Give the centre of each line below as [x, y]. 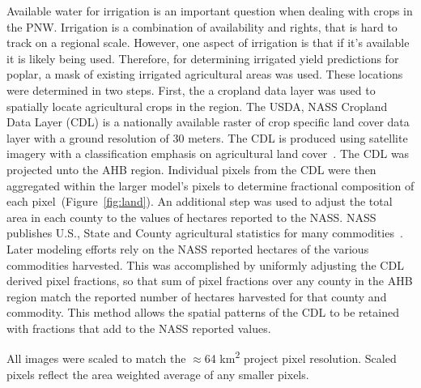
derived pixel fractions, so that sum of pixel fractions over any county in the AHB [210, 281]
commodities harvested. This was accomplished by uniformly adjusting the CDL [205, 264]
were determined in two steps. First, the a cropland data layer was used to [191, 90]
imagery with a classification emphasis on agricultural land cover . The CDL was [208, 153]
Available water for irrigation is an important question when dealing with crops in [210, 11]
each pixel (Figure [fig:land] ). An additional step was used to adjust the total [200, 201]
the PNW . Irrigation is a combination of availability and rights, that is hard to [202, 26]
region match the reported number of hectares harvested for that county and [197, 296]
